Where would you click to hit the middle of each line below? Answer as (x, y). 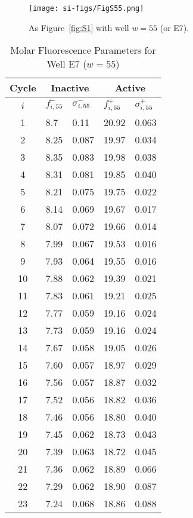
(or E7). (175, 27)
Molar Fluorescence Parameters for (83, 50)
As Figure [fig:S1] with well (79, 27)
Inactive (70, 88)
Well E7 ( (67, 64)
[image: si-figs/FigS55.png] (86, 8)
